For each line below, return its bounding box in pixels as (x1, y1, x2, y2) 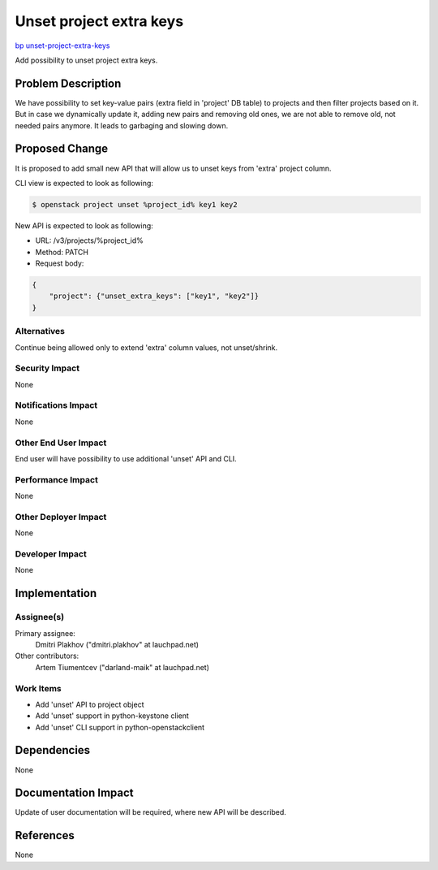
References (15, 829, 75, 842)
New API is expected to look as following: (15, 220, 153, 231)
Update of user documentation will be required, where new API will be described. (15, 807, 287, 817)
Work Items (15, 682, 62, 694)
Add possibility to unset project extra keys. (15, 55, 158, 65)
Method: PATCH (35, 247, 89, 257)
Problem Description (15, 76, 122, 90)
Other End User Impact (15, 437, 107, 448)
